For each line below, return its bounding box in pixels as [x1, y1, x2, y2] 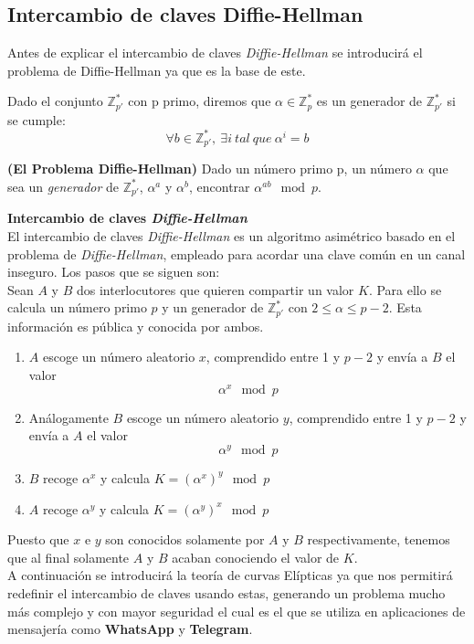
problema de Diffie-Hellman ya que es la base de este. [7, 60, 306, 79]
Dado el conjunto [7, 91, 103, 111]
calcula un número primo [7, 298, 147, 317]
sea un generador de [7, 176, 120, 195]
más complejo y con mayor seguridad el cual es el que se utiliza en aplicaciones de [7, 601, 466, 620]
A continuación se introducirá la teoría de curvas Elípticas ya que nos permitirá [7, 565, 453, 585]
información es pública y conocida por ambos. [7, 316, 264, 335]
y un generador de [162, 298, 264, 317]
